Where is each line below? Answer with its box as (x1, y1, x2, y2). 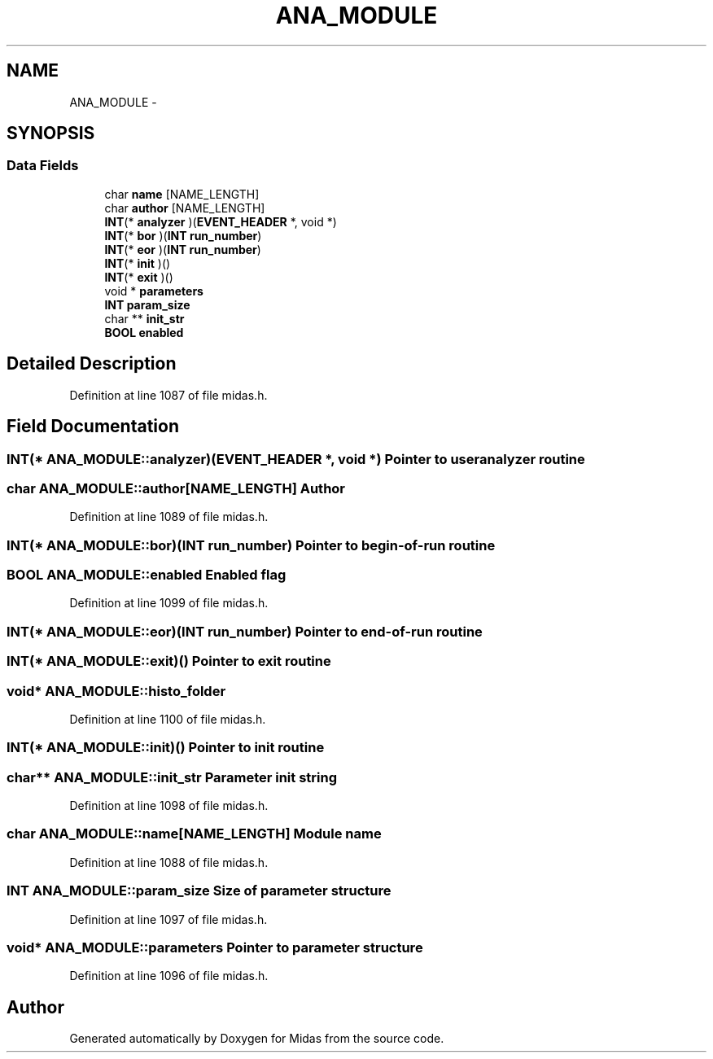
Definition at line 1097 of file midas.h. (69, 912, 268, 926)
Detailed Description (7, 353, 177, 374)
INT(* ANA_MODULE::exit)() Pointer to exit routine (7, 653, 331, 670)
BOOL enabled (104, 325, 184, 339)
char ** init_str (104, 311, 185, 326)
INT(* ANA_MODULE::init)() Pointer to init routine (7, 739, 325, 756)
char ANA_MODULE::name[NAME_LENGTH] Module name (7, 825, 382, 842)
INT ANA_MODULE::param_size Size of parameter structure (7, 882, 391, 899)
